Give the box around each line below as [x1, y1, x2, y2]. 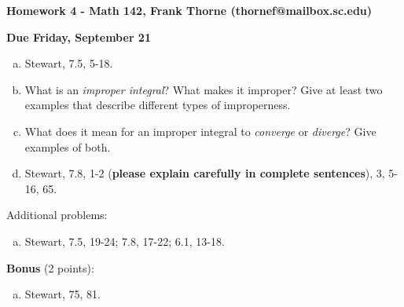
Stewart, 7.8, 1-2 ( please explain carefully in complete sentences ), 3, [24, 165, 385, 181]
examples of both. [24, 138, 111, 155]
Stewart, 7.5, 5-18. [24, 55, 113, 71]
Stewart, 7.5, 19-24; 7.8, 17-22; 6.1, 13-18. [24, 232, 225, 249]
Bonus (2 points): [6, 259, 94, 276]
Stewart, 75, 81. [24, 286, 101, 302]
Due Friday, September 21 [6, 28, 151, 45]
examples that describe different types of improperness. [24, 97, 291, 113]
